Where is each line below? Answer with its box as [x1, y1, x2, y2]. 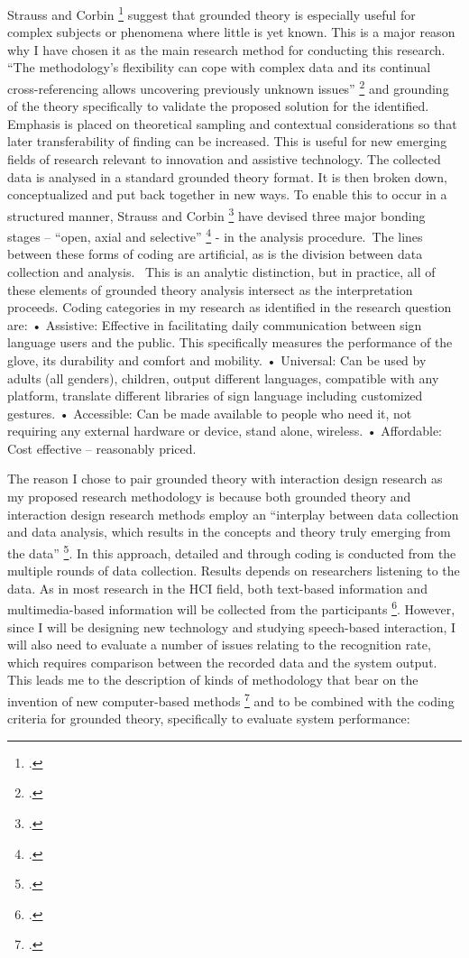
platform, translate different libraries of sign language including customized [7, 386, 423, 405]
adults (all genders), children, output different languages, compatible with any [7, 368, 439, 387]
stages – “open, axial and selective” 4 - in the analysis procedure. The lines [7, 225, 423, 245]
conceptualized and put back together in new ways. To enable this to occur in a [7, 185, 447, 204]
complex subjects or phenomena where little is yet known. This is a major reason [7, 23, 455, 41]
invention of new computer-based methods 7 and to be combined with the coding [7, 688, 455, 710]
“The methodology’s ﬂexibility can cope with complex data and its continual [7, 58, 431, 77]
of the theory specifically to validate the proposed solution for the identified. [7, 97, 429, 115]
